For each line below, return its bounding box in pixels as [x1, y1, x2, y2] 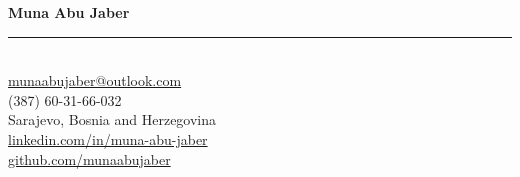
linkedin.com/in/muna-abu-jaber [8, 128, 208, 149]
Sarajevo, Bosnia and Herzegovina [8, 109, 217, 130]
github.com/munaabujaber [8, 148, 171, 169]
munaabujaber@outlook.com [8, 70, 182, 91]
